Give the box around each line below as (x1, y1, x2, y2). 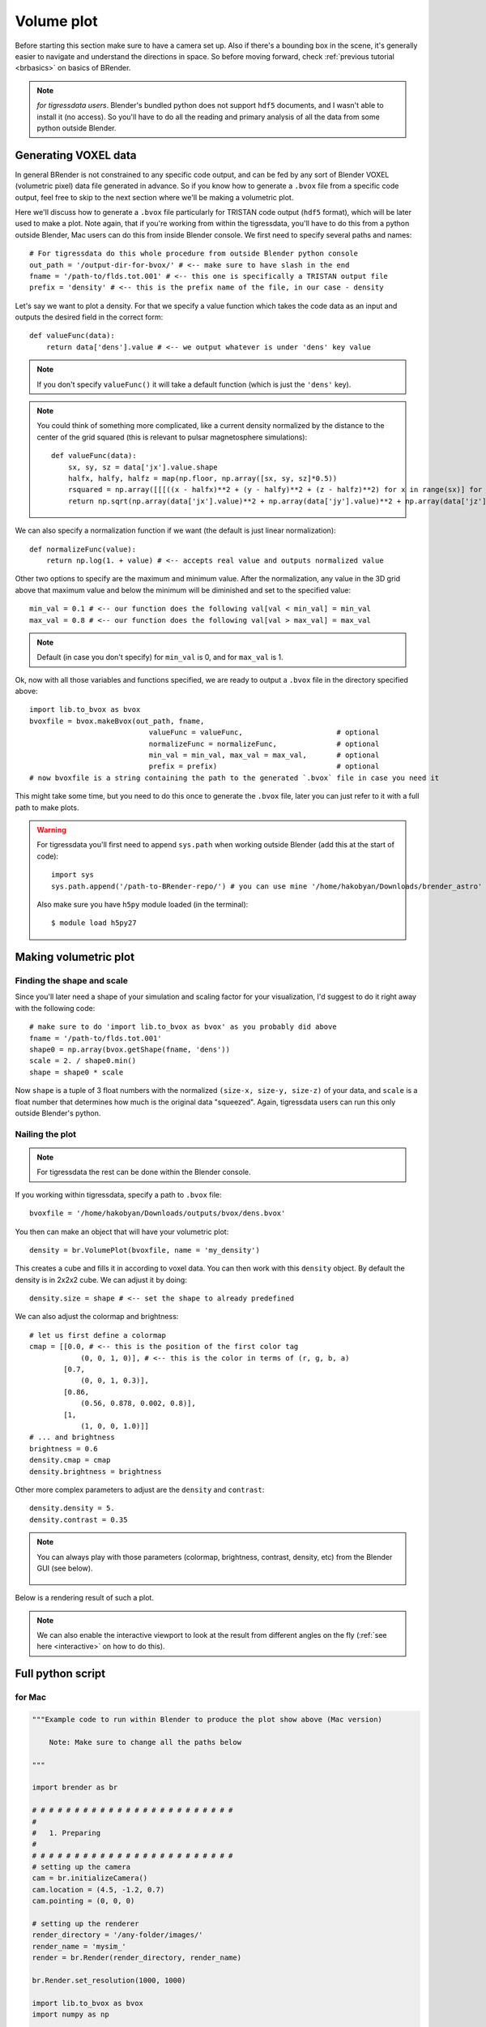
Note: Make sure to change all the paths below (49, 1738, 242, 1746)
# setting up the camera (32, 1862, 131, 1872)
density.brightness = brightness (29, 1467, 162, 1476)
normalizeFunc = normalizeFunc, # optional (148, 739, 380, 748)
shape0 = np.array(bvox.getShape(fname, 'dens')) (29, 1045, 231, 1054)
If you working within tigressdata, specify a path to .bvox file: (15, 1189, 222, 1199)
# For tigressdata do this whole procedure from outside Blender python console (29, 249, 359, 259)
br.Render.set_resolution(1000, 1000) (32, 1976, 186, 1985)
